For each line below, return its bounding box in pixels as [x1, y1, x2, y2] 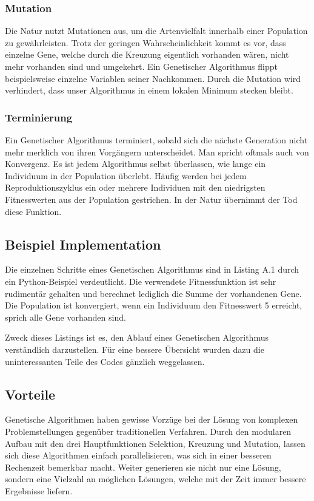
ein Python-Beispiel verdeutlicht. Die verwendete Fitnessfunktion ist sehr [5, 274, 276, 287]
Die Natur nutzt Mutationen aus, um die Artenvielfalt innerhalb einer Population [5, 24, 308, 37]
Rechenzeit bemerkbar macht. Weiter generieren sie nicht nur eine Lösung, [5, 460, 281, 473]
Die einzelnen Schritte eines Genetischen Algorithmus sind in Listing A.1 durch [5, 263, 299, 276]
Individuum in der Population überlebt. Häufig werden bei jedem [5, 169, 247, 182]
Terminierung [5, 109, 73, 124]
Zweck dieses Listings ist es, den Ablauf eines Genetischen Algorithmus [5, 331, 269, 344]
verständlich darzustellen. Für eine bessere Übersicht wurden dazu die [5, 343, 264, 355]
